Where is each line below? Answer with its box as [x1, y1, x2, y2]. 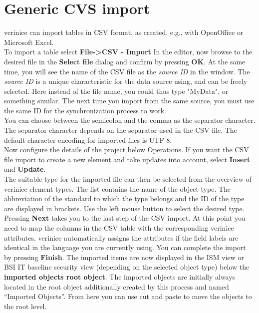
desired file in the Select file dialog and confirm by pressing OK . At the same [4, 56, 246, 66]
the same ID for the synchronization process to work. [4, 105, 166, 115]
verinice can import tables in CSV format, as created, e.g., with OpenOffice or [4, 27, 244, 37]
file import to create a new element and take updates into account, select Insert [4, 154, 251, 164]
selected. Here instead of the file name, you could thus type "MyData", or [4, 85, 229, 96]
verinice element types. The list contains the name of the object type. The [4, 183, 231, 194]
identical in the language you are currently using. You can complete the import [4, 242, 246, 253]
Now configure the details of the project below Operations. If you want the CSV [4, 144, 249, 155]
